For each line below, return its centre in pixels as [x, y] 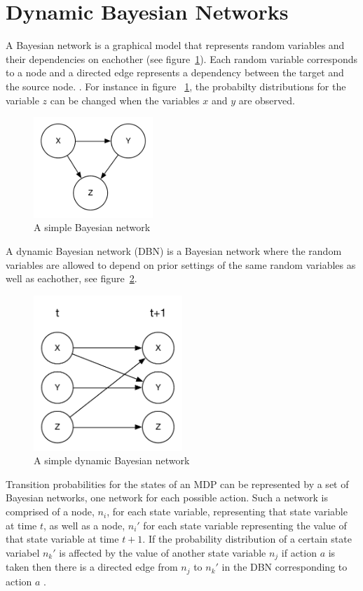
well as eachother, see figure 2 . [71, 278]
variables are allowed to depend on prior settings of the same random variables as [181, 264]
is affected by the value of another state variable [163, 552]
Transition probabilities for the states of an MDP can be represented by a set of [177, 484]
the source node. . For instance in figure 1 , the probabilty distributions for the [176, 86]
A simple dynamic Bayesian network [112, 460]
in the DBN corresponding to [285, 567]
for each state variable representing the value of [245, 525]
